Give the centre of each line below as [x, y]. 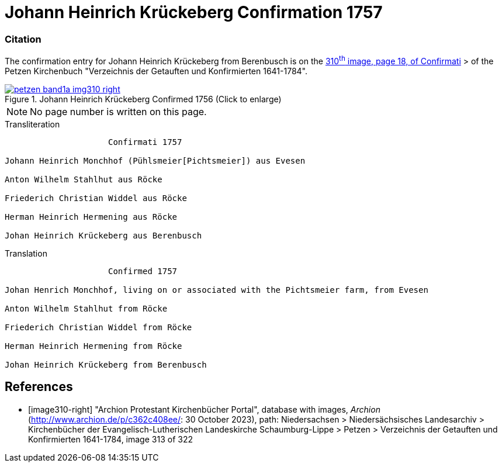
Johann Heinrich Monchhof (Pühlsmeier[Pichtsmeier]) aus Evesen [155, 160]
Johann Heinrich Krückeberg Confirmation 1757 [194, 12]
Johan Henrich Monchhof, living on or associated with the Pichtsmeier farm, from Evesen [217, 290]
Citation [23, 39]
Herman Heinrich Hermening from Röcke [94, 346]
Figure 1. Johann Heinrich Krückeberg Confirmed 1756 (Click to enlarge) [143, 99]
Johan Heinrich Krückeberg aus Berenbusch [103, 235]
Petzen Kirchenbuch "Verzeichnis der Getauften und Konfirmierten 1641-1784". [156, 71]
